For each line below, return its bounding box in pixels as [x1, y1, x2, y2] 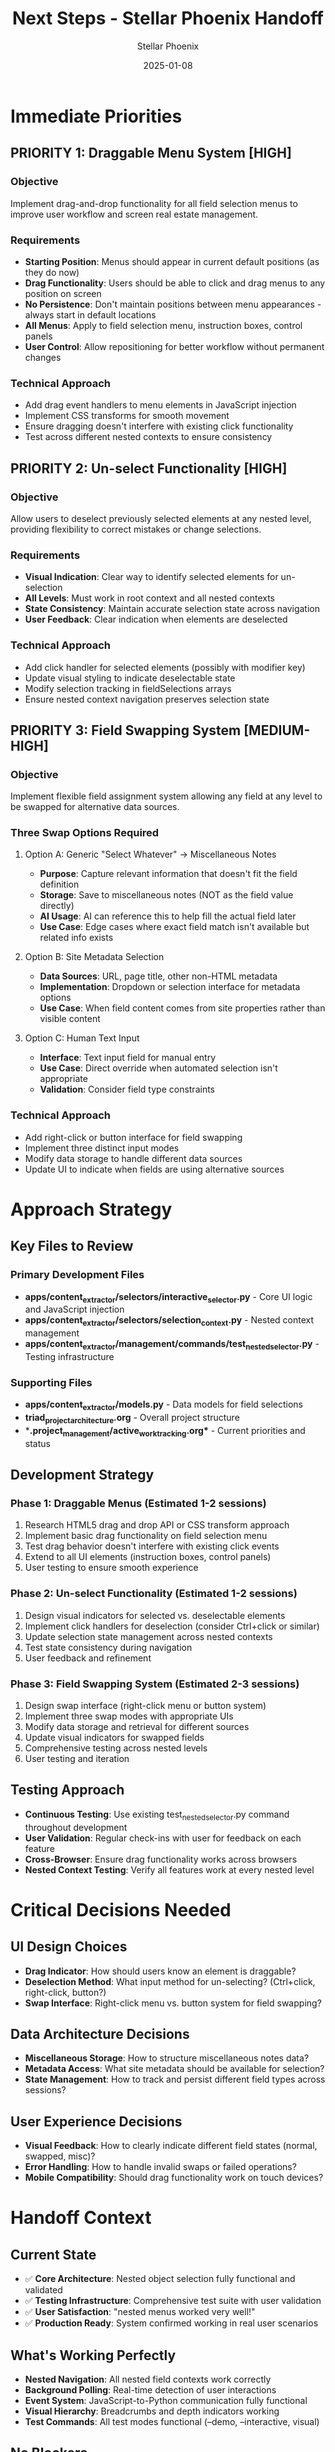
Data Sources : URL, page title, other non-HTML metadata [39, 970, 278, 982]
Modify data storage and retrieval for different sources [24, 1721, 250, 1733]
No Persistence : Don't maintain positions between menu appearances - [24, 298, 322, 310]
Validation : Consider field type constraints [39, 1083, 215, 1096]
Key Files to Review [10, 1238, 134, 1255]
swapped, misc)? [24, 2150, 96, 2162]
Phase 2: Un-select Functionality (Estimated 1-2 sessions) [10, 1587, 298, 1601]
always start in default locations [24, 308, 157, 321]
